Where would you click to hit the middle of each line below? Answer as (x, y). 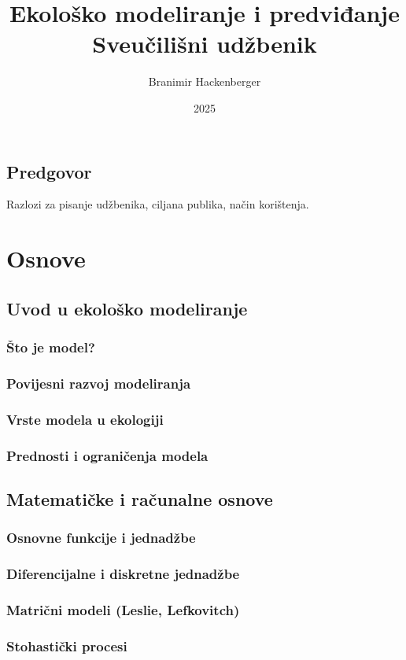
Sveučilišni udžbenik (205, 44)
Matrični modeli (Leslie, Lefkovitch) (123, 609)
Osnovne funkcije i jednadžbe (101, 538)
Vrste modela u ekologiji (85, 419)
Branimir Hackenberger (205, 81)
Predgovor (49, 171)
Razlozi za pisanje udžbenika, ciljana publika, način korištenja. (158, 204)
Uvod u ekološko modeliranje (127, 308)
